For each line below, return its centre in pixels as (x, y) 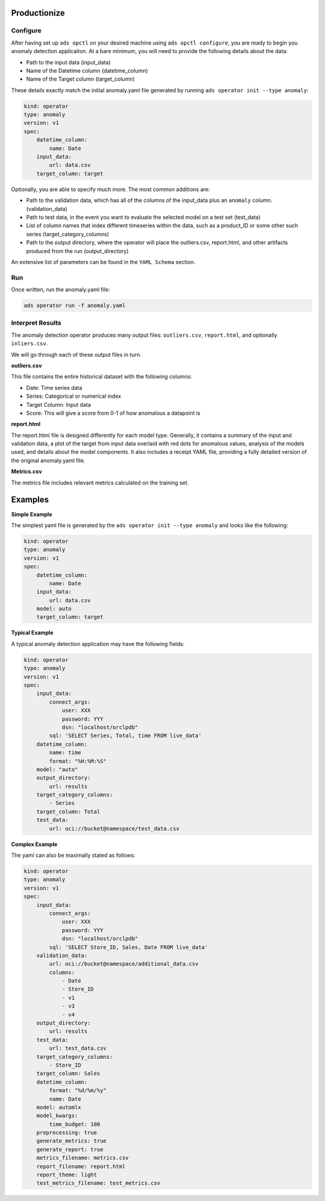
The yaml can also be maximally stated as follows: (73, 855)
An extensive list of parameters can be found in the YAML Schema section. (103, 262)
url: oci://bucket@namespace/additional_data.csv (124, 964)
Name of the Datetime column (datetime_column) (87, 71)
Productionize (38, 13)
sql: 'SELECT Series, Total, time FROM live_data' (125, 736)
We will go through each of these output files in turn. (76, 354)
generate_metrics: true (71, 1141)
